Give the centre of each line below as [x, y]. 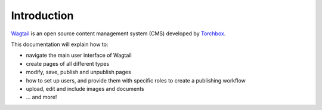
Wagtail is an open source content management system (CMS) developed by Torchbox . [118, 33]
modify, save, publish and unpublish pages [78, 72]
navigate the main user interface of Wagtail [79, 55]
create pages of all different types [68, 63]
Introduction [42, 16]
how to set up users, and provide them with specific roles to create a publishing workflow [136, 80]
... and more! [41, 97]
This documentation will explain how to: [60, 44]
